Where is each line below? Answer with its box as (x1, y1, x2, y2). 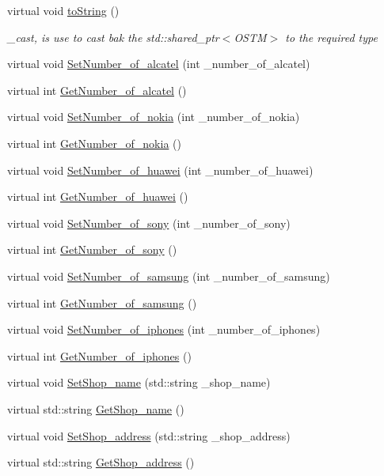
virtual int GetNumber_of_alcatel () (7, 81, 187, 98)
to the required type (285, 28, 378, 45)
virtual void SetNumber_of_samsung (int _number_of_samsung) (7, 267, 330, 284)
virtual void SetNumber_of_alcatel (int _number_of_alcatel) (7, 55, 310, 72)
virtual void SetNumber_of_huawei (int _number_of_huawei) (7, 161, 314, 178)
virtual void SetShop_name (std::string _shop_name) (7, 374, 271, 391)
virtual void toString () (7, 2, 120, 18)
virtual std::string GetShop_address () (7, 454, 195, 470)
